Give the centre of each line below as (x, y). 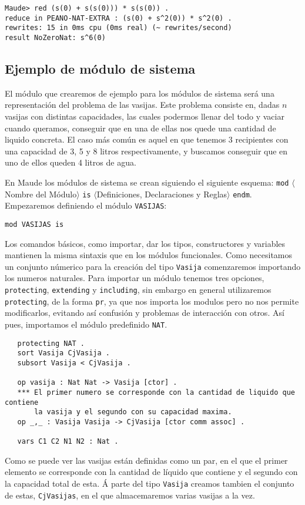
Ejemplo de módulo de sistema (100, 69)
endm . (242, 194)
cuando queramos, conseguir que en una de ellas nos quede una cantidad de (140, 128)
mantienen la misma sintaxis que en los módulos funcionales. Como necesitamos (149, 255)
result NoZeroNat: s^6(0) (55, 37)
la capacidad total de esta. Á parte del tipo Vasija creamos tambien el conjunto (150, 483)
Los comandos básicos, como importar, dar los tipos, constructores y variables (145, 243)
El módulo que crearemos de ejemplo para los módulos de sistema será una (140, 93)
